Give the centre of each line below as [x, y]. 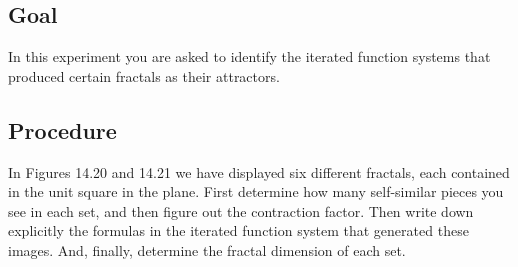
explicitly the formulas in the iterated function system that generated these [238, 230]
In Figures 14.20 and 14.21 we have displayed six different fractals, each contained [259, 171]
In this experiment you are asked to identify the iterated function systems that [249, 56]
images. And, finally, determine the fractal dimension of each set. [207, 249]
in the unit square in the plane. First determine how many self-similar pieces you [256, 191]
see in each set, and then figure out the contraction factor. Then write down [241, 210]
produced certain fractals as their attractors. [144, 75]
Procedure [62, 129]
